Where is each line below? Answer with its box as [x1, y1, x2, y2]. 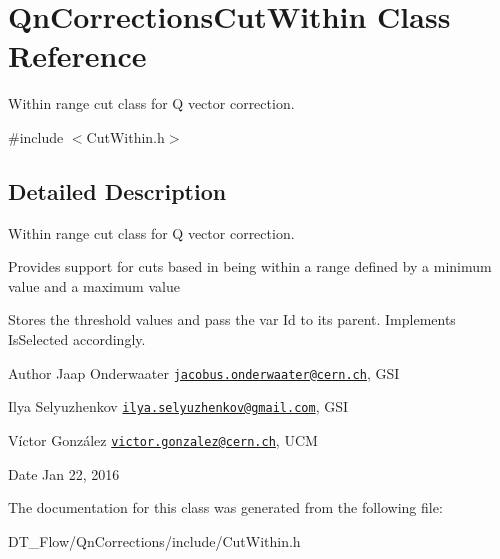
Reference [8, 35, 147, 76]
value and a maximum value [8, 275, 180, 296]
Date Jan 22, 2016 [8, 463, 120, 484]
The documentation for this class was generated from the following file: [8, 497, 443, 518]
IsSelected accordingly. [8, 329, 146, 350]
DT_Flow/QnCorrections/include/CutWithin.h [8, 530, 301, 551]
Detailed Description [8, 175, 227, 206]
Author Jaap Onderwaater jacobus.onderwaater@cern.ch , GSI [8, 362, 400, 383]
